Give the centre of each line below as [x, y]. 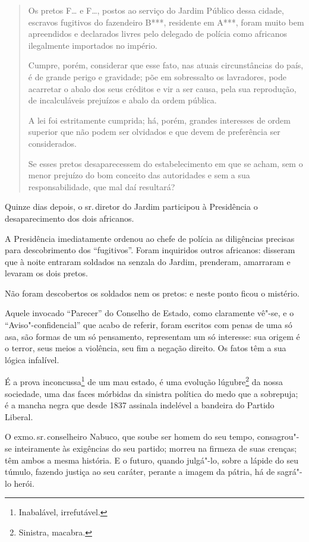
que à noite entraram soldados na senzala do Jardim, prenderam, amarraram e [148, 261]
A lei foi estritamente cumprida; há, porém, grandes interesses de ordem [159, 120]
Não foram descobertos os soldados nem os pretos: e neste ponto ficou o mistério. [152, 293]
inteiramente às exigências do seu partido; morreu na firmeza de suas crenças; [156, 448]
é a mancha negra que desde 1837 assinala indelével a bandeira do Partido [140, 405]
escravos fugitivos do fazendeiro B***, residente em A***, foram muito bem [166, 22]
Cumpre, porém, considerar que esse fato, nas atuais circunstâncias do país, [166, 65]
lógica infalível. [32, 359]
